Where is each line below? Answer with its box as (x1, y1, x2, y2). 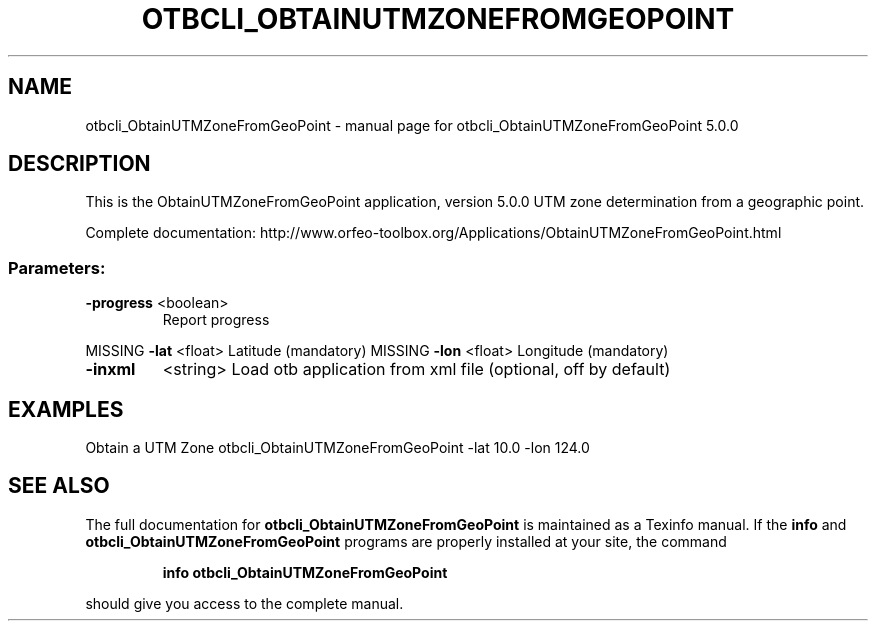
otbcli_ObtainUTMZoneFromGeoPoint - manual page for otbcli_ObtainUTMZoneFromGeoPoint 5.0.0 (85, 116, 739, 134)
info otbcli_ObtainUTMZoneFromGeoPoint (162, 563, 448, 581)
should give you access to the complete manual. (85, 594, 404, 612)
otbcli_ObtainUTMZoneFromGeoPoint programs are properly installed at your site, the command (85, 532, 727, 550)
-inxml (85, 359, 136, 380)
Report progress (162, 311, 270, 329)
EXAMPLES (8, 396, 124, 422)
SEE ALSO (8, 473, 110, 499)
